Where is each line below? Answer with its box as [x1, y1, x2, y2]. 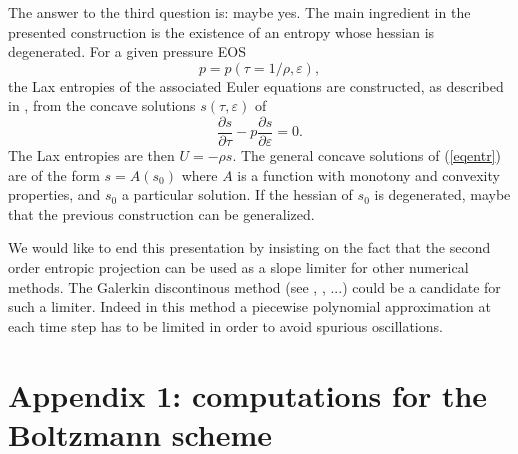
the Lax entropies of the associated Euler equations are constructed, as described [8, 75, 504, 96]
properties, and [8, 184, 101, 205]
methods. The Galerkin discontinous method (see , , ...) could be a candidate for [8, 276, 501, 297]
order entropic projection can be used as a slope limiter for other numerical [8, 257, 469, 277]
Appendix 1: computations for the [8, 374, 488, 415]
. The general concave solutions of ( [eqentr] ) [232, 145, 501, 166]
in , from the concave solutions [8, 95, 196, 116]
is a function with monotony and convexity [237, 164, 500, 185]
